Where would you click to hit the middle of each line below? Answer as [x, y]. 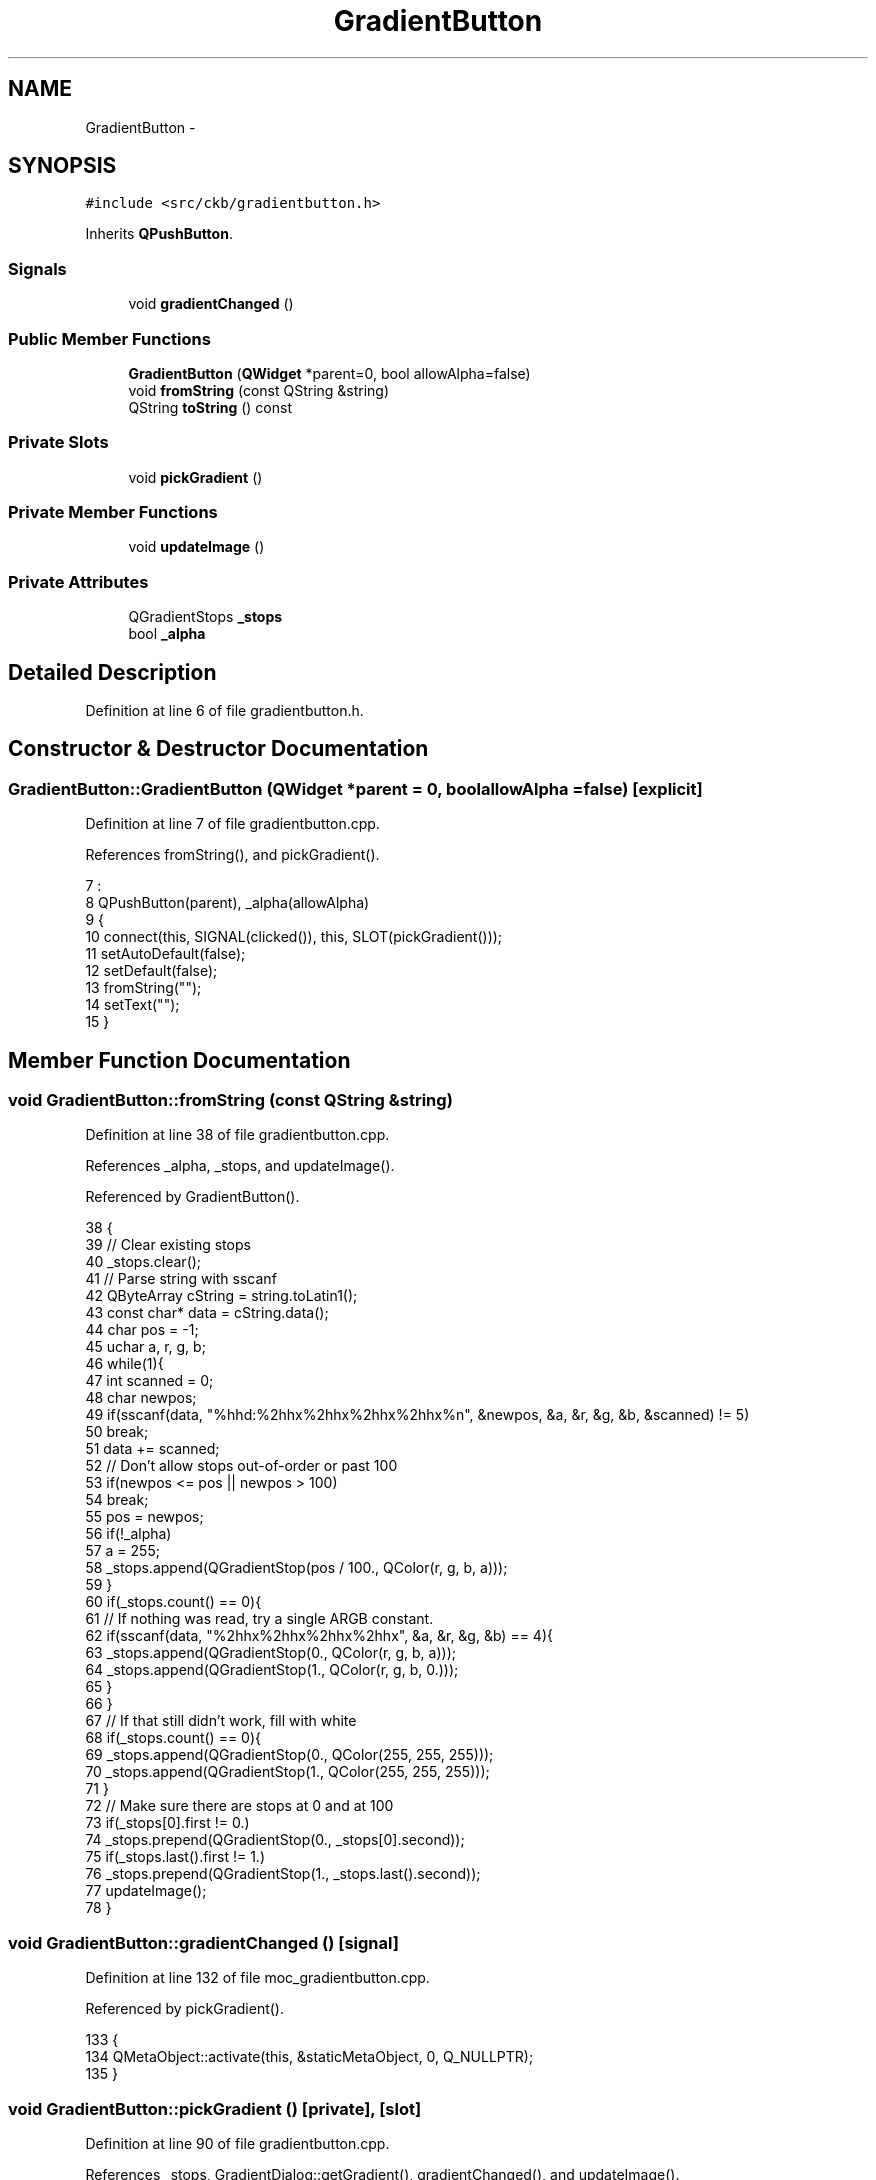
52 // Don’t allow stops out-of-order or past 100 [241, 1466]
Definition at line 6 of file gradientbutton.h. [224, 711]
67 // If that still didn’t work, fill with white [221, 1721]
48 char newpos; [141, 1398]
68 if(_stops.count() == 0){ [173, 1738]
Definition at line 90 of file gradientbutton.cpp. [237, 2143]
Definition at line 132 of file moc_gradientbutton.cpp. [257, 1978]
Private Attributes [78, 581]
